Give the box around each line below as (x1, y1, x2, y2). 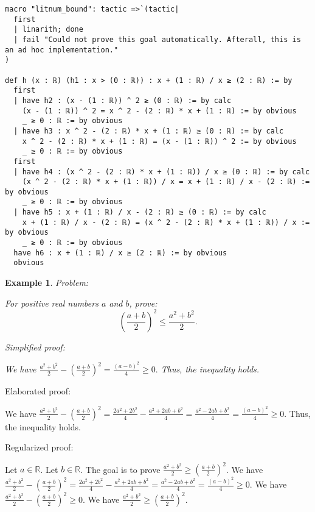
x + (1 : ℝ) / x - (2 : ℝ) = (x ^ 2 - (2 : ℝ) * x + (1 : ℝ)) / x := (22, 218, 310, 227)
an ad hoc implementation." (5, 45, 119, 54)
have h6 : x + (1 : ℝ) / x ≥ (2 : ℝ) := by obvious (13, 248, 227, 257)
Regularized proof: (5, 441, 74, 453)
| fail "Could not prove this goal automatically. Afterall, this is (13, 35, 301, 44)
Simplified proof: (5, 340, 65, 353)
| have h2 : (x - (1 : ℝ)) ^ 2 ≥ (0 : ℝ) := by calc (13, 96, 232, 105)
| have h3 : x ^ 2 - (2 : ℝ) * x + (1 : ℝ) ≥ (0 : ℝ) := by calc (13, 126, 284, 135)
